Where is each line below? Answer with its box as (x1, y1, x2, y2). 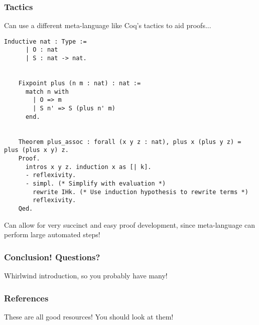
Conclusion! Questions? (4, 250, 100, 263)
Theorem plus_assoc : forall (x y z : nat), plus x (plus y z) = (18, 138, 241, 145)
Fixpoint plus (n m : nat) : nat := (18, 80, 141, 87)
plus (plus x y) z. (4, 146, 69, 154)
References (4, 291, 49, 304)
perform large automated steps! (4, 229, 100, 240)
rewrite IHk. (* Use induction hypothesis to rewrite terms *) (33, 188, 248, 196)
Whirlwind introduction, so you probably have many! (4, 270, 168, 280)
